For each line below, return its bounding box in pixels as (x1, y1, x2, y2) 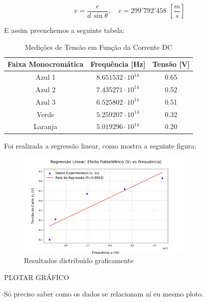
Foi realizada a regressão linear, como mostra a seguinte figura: (4, 140, 197, 151)
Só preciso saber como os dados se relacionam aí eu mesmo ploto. (4, 289, 204, 299)
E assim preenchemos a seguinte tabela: (4, 25, 125, 35)
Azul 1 (35, 72, 56, 82)
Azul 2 (35, 84, 56, 94)
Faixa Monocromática (7, 59, 84, 69)
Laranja (33, 121, 57, 132)
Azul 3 (35, 96, 56, 107)
